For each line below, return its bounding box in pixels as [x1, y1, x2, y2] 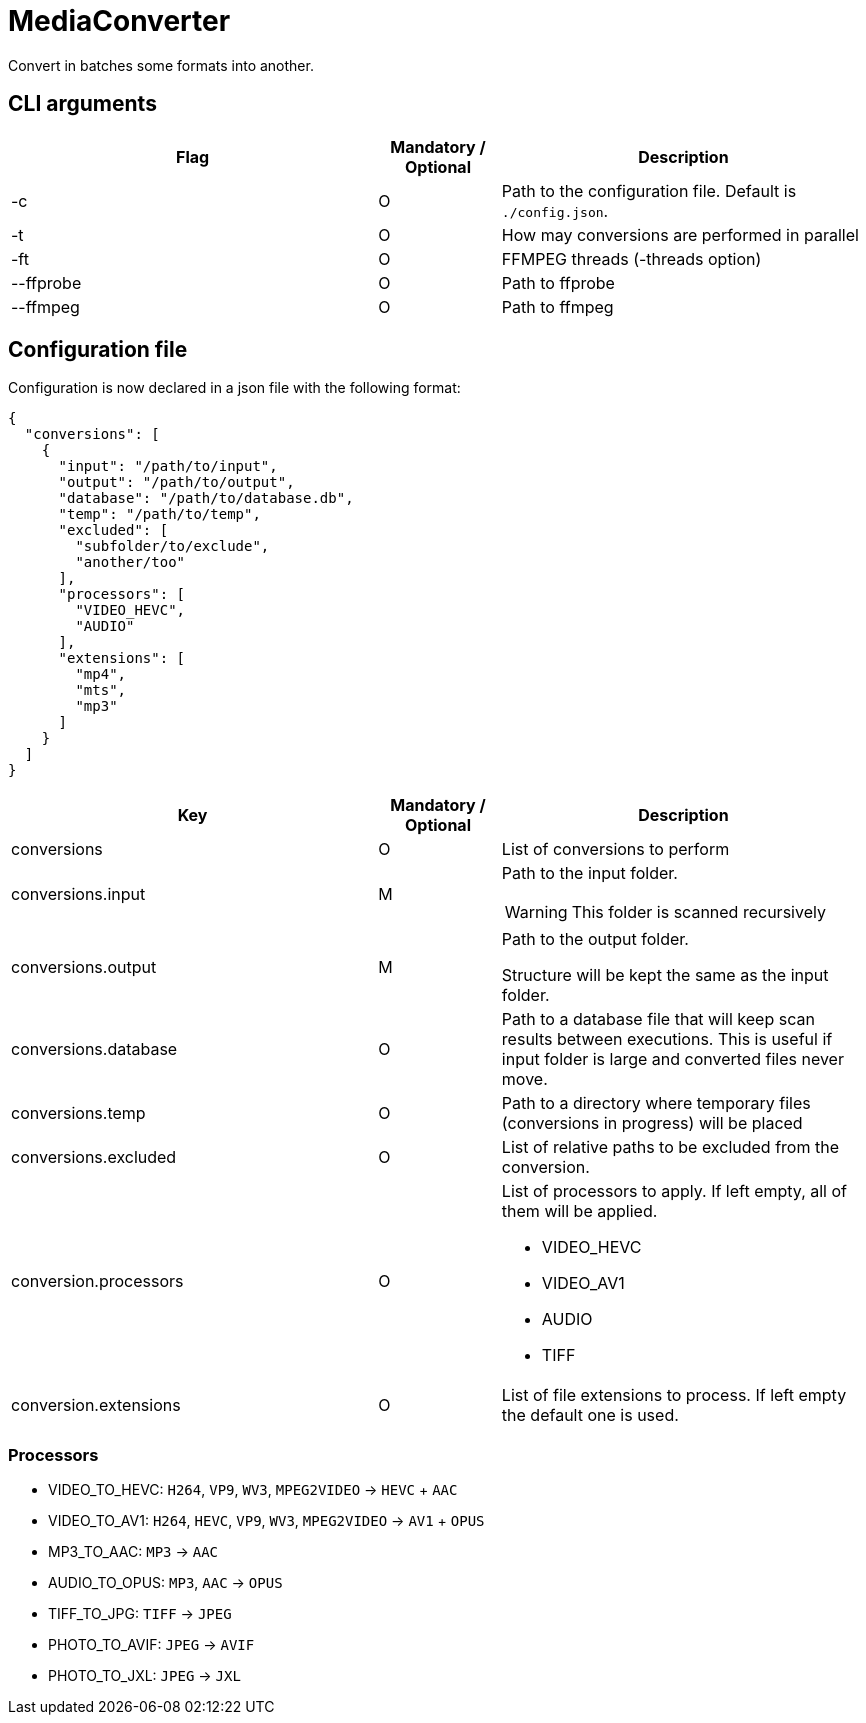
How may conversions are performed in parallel [501, 224, 859, 245]
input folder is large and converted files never [501, 1049, 844, 1070]
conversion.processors [11, 1271, 184, 1292]
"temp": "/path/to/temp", [58, 506, 261, 523]
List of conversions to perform [501, 839, 730, 860]
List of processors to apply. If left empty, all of [501, 1181, 847, 1202]
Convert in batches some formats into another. [8, 56, 314, 74]
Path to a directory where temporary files [501, 1093, 811, 1114]
